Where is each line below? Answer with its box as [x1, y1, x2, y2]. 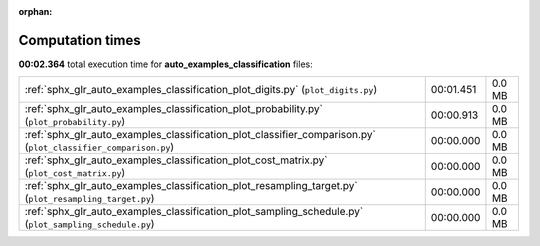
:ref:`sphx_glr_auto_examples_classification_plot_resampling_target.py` [24, 179, 359, 193]
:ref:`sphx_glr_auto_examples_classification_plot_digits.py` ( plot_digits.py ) [24, 83, 378, 97]
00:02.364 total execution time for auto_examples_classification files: [18, 58, 314, 70]
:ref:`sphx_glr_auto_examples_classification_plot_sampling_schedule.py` [24, 205, 364, 219]
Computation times [18, 31, 141, 49]
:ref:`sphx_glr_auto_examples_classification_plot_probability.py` [24, 102, 324, 116]
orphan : [18, 6, 53, 17]
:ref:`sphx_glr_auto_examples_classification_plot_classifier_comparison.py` [24, 128, 377, 142]
